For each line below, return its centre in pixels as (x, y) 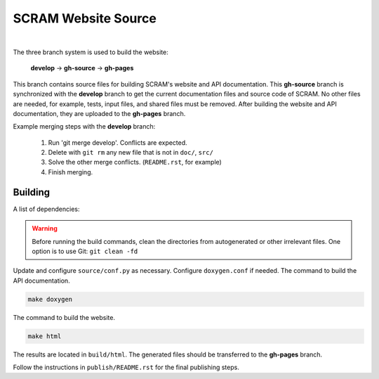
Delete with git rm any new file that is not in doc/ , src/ (131, 153)
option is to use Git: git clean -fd (85, 251)
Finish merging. (71, 172)
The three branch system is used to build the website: (91, 52)
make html (45, 336)
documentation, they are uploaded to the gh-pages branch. (99, 113)
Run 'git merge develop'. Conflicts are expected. (118, 142)
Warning (45, 229)
